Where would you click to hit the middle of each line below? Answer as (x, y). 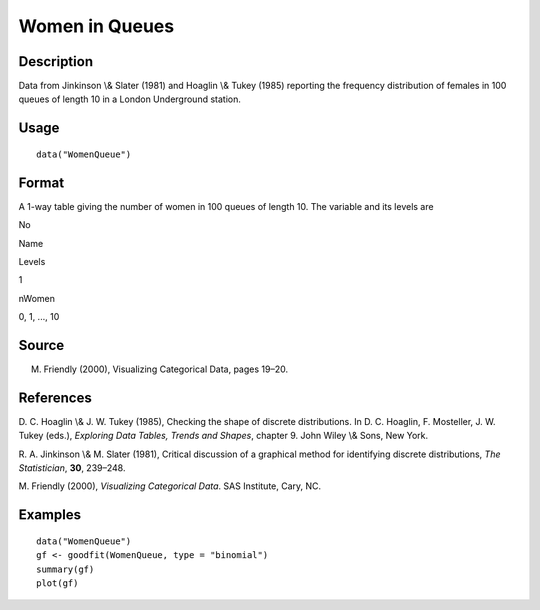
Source (41, 345)
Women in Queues (96, 26)
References (55, 397)
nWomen (36, 298)
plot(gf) (57, 583)
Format (41, 182)
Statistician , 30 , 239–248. (72, 468)
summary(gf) (65, 569)
